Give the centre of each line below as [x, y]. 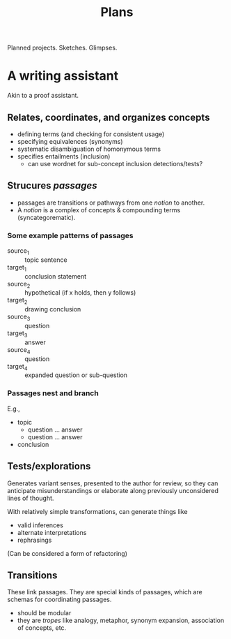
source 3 [19, 317]
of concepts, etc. [42, 628]
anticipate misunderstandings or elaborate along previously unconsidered [113, 490]
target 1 [17, 268]
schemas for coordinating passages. [59, 600]
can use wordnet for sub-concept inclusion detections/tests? [115, 163]
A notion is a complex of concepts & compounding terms [99, 210]
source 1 [18, 251]
